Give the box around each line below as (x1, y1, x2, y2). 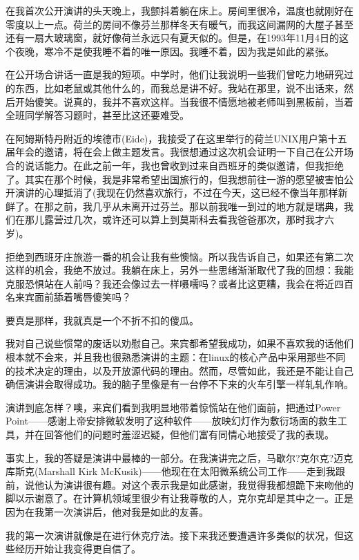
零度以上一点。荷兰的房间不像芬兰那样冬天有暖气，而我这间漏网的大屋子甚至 (6, 17, 353, 31)
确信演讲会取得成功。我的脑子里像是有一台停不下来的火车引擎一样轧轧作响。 (6, 377, 353, 391)
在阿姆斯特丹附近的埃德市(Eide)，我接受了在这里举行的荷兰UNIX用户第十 (6, 131, 338, 145)
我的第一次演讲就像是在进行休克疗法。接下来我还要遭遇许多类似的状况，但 (6, 528, 344, 542)
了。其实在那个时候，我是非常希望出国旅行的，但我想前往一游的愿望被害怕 (6, 171, 344, 186)
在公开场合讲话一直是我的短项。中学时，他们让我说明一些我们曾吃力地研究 (6, 67, 344, 82)
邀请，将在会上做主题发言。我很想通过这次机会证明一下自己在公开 (43, 144, 344, 159)
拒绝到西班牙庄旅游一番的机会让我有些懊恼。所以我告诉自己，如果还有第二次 (6, 249, 353, 263)
